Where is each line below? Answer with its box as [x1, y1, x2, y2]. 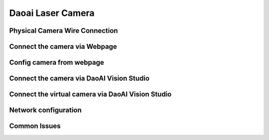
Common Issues [9, 122, 61, 131]
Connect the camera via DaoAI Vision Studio [9, 74, 149, 83]
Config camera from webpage [9, 58, 104, 67]
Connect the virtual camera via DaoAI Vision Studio [9, 90, 172, 99]
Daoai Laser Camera [9, 7, 95, 18]
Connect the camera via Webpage [9, 42, 117, 51]
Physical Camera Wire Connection [9, 26, 118, 35]
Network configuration [9, 106, 82, 115]
